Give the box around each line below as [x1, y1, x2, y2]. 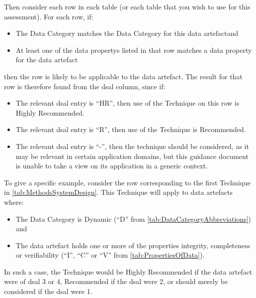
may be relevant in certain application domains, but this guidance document [15, 150, 249, 161]
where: [4, 196, 24, 207]
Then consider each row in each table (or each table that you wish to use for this [4, 1, 251, 11]
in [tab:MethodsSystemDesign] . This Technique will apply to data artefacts [4, 187, 233, 197]
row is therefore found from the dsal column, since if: [4, 81, 166, 91]
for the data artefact [15, 54, 78, 65]
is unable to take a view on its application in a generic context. [15, 160, 208, 171]
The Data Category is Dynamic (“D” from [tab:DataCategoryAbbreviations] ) [15, 213, 252, 224]
